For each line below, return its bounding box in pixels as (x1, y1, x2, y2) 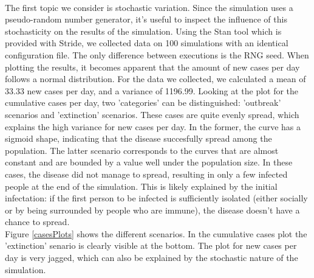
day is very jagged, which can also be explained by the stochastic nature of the (5, 251, 298, 264)
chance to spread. (5, 215, 70, 228)
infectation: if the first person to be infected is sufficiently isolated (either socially (5, 192, 308, 204)
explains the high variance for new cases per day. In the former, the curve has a (5, 120, 301, 133)
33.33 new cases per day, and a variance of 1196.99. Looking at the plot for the (5, 84, 299, 97)
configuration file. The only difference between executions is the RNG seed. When (5, 48, 309, 61)
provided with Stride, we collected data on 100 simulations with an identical (5, 36, 288, 49)
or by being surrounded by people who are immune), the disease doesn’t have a (5, 203, 300, 216)
